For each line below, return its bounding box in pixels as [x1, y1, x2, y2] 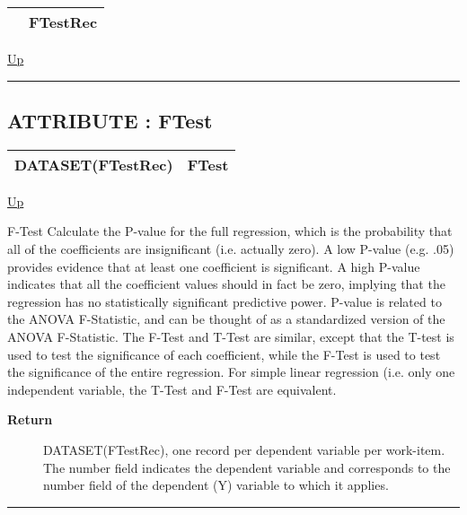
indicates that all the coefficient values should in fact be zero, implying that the [7, 275, 445, 293]
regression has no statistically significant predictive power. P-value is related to [7, 292, 442, 310]
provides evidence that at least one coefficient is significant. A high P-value [7, 257, 420, 275]
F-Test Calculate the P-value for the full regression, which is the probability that [7, 222, 453, 240]
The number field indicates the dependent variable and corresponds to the [43, 458, 451, 476]
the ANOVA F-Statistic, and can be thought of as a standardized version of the [7, 310, 445, 328]
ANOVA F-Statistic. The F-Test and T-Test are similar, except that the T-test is [7, 327, 454, 345]
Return [7, 410, 53, 429]
